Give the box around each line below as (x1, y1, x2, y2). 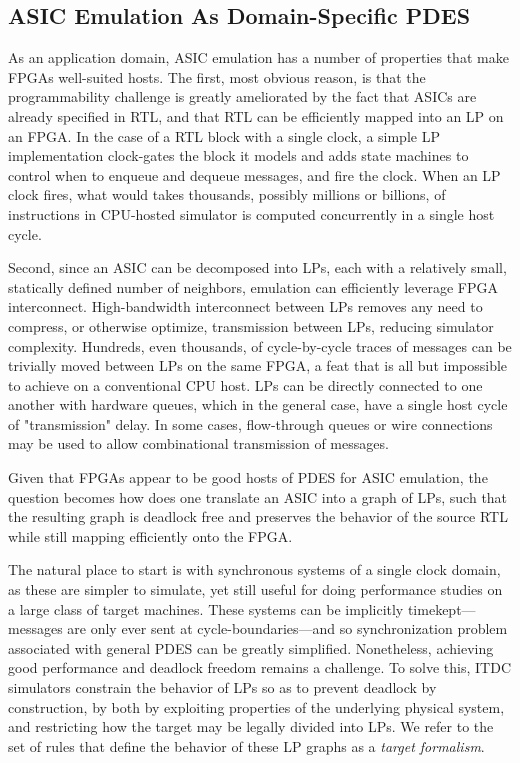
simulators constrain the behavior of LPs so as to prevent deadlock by (8, 677, 437, 698)
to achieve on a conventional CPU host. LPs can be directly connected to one (8, 374, 483, 395)
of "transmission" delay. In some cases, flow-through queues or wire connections (8, 413, 493, 434)
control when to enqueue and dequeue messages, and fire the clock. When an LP (8, 164, 501, 185)
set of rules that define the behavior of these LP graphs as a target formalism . (8, 735, 485, 756)
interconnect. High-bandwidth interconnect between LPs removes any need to (8, 296, 483, 317)
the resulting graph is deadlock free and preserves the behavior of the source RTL (8, 506, 508, 527)
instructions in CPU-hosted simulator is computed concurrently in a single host (8, 203, 495, 224)
